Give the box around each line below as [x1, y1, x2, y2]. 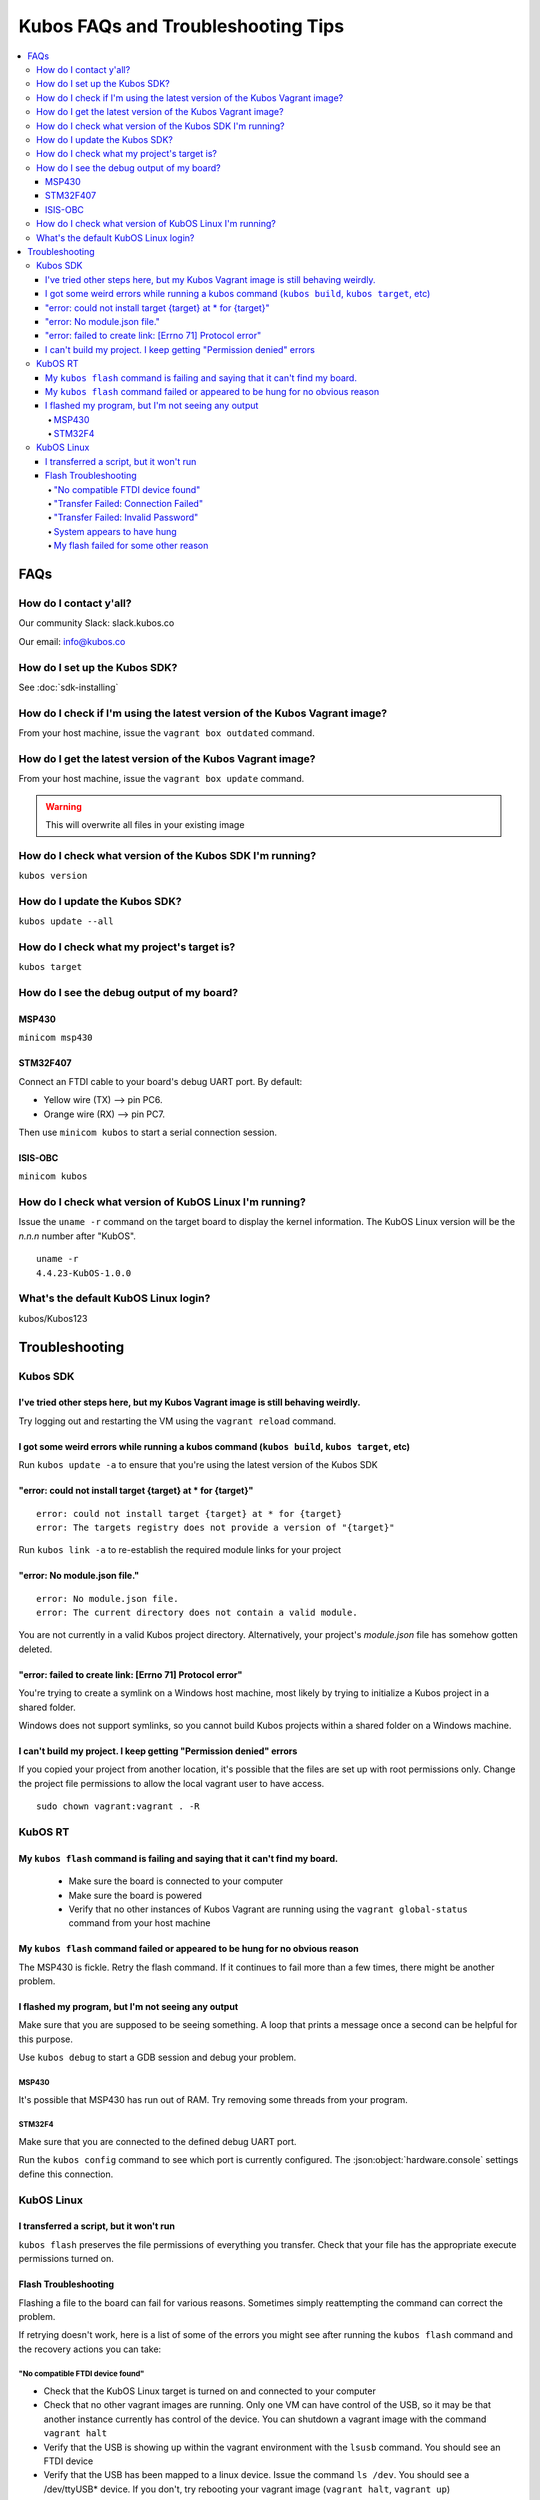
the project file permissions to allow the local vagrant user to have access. [18, 1777, 325, 1789]
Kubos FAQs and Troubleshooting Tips [18, 15, 345, 37]
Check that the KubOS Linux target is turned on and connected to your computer [43, 2385, 377, 2397]
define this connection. [18, 2168, 114, 2180]
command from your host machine [68, 1917, 211, 1929]
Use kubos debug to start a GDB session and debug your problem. [18, 2051, 297, 2064]
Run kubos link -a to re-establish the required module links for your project [18, 1544, 342, 1556]
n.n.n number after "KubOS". [18, 1230, 137, 1242]
